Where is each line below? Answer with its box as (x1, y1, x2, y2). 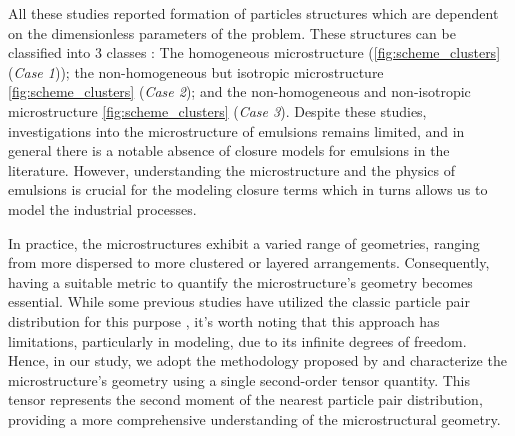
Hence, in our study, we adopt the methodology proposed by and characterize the (8, 350, 507, 371)
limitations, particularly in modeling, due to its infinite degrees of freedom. (8, 330, 467, 351)
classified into (8, 42, 91, 63)
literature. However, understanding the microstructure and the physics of (8, 159, 456, 180)
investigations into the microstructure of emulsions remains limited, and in (8, 120, 465, 141)
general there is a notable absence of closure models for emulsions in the (8, 140, 450, 161)
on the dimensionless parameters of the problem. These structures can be (8, 22, 456, 43)
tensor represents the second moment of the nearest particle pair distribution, (8, 389, 483, 410)
